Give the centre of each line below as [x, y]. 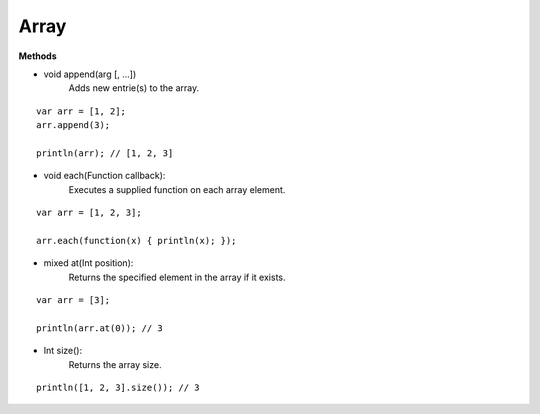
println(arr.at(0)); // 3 [100, 328]
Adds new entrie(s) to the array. [134, 88]
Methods [37, 56]
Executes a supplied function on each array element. [177, 189]
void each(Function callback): [104, 176]
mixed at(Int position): [88, 263]
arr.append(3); [73, 125]
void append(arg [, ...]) [90, 74]
